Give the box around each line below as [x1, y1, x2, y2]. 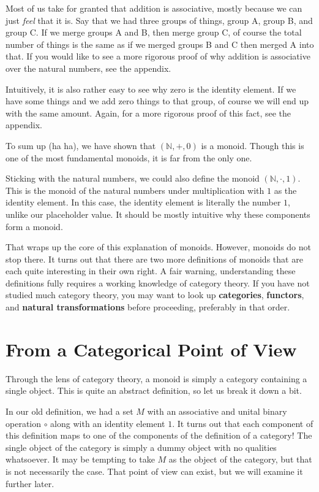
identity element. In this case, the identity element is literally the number [6, 196, 281, 209]
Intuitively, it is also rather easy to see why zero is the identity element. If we [6, 82, 296, 95]
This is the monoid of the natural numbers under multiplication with [6, 183, 265, 196]
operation [6, 417, 42, 429]
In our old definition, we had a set [6, 404, 133, 417]
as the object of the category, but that [168, 453, 312, 466]
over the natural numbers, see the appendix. [6, 61, 171, 74]
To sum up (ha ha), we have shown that [6, 139, 156, 152]
